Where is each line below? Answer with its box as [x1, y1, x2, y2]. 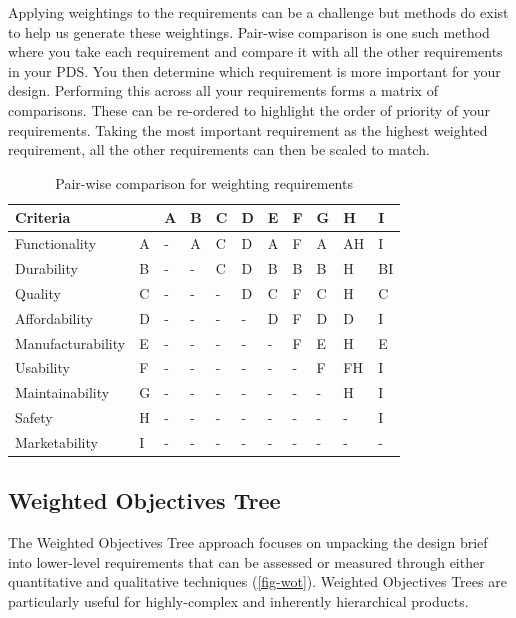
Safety [15, 407, 53, 428]
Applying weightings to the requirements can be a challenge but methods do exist [8, 2, 509, 22]
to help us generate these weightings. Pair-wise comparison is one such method [8, 21, 490, 42]
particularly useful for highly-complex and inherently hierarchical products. [8, 591, 469, 612]
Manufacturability [15, 332, 126, 353]
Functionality [15, 233, 97, 254]
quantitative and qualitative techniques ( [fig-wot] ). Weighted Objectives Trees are [8, 571, 507, 592]
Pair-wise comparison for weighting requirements [55, 172, 353, 193]
